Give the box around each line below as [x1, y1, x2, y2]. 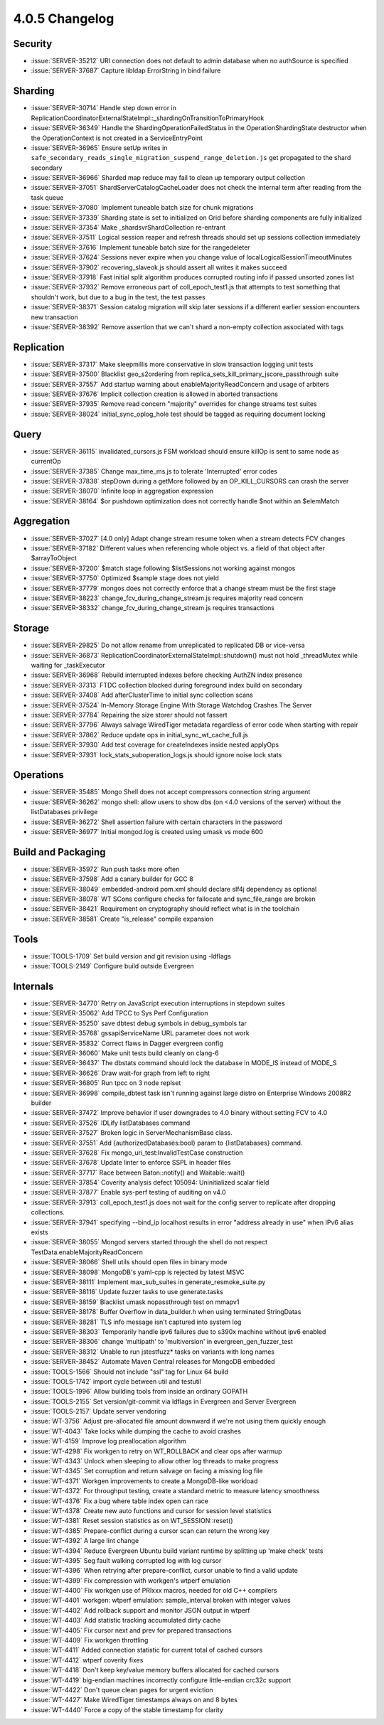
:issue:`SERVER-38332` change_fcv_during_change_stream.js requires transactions [31, 604, 275, 612]
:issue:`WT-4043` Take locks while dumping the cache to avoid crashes [31, 1426, 242, 1436]
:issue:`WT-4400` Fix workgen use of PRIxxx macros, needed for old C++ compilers [31, 1586, 277, 1595]
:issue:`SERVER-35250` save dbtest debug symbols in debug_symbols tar [31, 1019, 247, 1027]
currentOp [31, 457, 62, 466]
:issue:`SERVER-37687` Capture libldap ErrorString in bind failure [31, 66, 221, 75]
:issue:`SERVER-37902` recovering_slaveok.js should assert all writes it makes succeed [31, 263, 287, 272]
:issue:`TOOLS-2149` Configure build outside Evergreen [31, 962, 195, 971]
